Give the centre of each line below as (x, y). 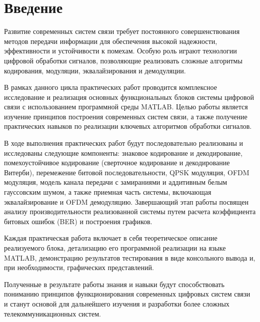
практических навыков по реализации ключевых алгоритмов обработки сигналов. (128, 126)
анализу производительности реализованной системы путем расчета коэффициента (130, 211)
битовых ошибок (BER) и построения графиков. (78, 221)
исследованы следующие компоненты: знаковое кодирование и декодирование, (123, 153)
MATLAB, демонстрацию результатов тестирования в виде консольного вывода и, (130, 257)
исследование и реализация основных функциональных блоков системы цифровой (129, 97)
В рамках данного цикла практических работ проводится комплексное (110, 87)
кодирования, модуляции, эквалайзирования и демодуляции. (95, 70)
